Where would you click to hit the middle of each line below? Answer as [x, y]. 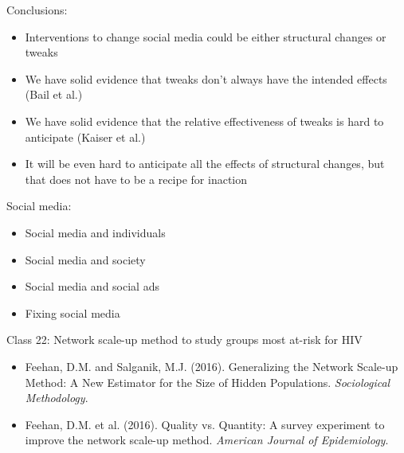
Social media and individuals [95, 232]
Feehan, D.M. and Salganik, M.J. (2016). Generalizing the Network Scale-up [212, 366]
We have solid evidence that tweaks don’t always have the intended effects [206, 78]
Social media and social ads [92, 286]
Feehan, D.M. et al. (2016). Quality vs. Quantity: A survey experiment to [205, 424]
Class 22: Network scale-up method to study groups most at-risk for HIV [184, 340]
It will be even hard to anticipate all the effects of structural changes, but [205, 164]
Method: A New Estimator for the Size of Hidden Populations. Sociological [208, 382]
